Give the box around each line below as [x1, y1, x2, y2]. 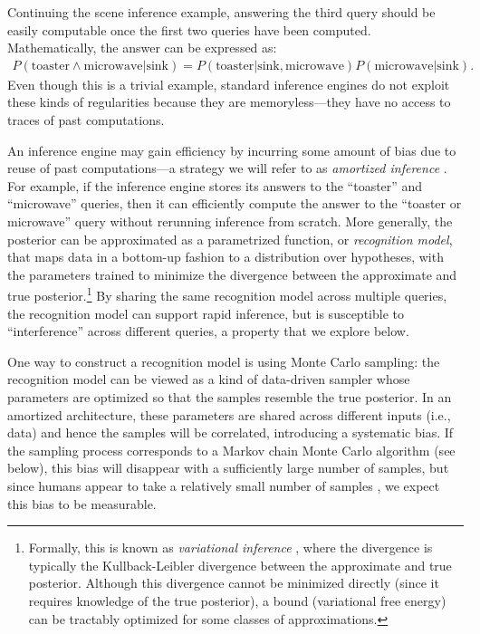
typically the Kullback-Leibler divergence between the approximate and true [28, 555, 452, 574]
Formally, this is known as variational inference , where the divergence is [28, 538, 433, 557]
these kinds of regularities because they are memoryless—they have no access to [7, 92, 451, 111]
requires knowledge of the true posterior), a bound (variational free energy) [28, 591, 446, 610]
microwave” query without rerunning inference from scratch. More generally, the [7, 211, 453, 230]
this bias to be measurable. [7, 494, 157, 513]
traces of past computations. [7, 110, 165, 129]
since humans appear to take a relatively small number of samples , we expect [7, 475, 440, 495]
